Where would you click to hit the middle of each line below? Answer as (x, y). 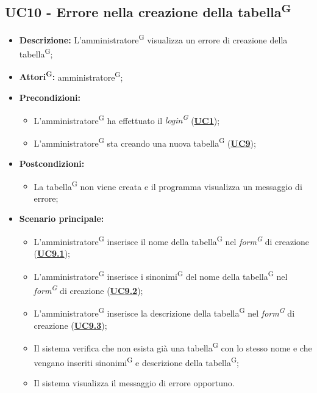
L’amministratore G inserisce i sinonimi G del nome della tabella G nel (161, 275)
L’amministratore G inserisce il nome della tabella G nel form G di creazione (172, 241)
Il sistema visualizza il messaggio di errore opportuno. (134, 382)
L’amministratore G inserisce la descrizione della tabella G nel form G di (164, 312)
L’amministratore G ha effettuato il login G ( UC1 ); (127, 119)
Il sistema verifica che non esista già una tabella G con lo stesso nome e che (173, 347)
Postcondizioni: (52, 163)
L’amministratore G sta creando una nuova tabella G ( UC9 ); (145, 142)
